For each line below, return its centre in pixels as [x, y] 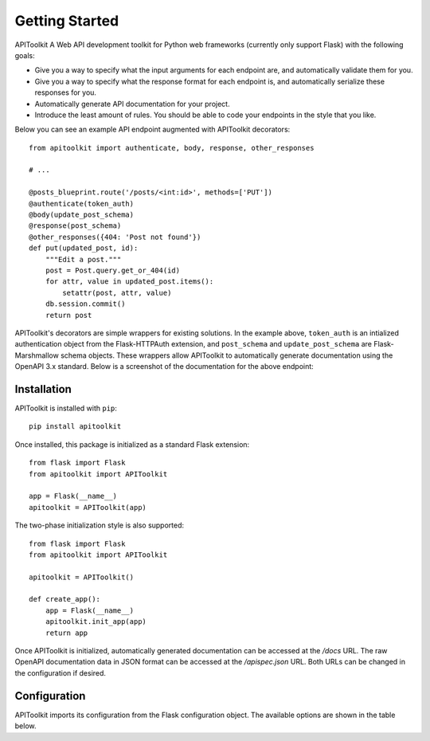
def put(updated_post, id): [84, 248]
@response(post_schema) [75, 226]
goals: [25, 55]
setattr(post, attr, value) [117, 292]
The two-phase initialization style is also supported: [100, 525]
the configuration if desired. [61, 672]
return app [66, 633]
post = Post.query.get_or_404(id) [113, 270]
